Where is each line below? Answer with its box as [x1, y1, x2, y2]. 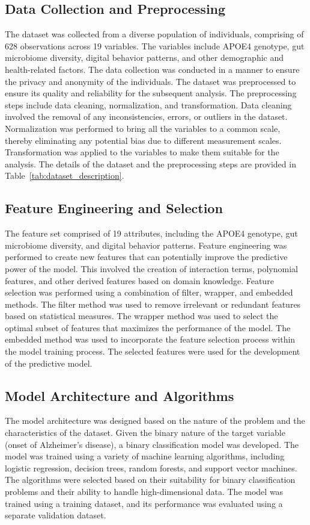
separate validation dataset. [5, 509, 106, 521]
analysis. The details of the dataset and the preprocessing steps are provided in [5, 157, 296, 170]
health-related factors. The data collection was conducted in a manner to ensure [5, 63, 300, 75]
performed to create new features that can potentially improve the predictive [5, 250, 288, 263]
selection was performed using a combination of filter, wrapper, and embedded [5, 286, 293, 299]
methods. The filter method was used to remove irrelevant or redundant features [5, 297, 301, 310]
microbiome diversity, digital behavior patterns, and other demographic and [5, 51, 284, 64]
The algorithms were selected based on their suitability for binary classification [5, 473, 296, 486]
